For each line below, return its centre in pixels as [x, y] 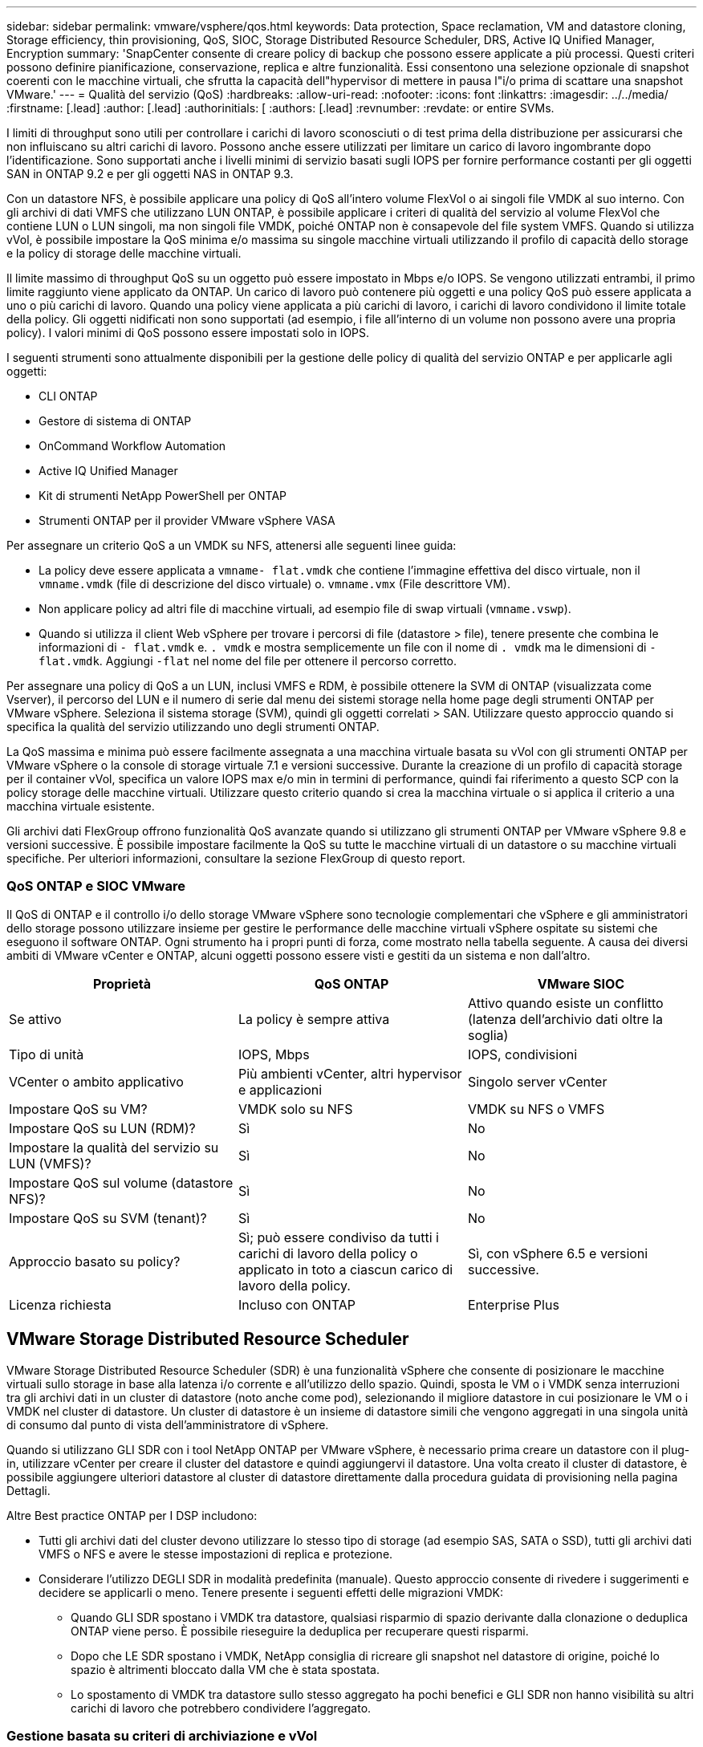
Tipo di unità [47, 1054]
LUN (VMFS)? [50, 1163]
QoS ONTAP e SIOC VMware [96, 886]
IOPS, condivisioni [522, 1054]
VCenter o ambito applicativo [96, 1081]
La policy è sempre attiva [314, 1019]
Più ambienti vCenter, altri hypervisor [350, 1073]
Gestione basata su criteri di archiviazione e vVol [162, 1735]
